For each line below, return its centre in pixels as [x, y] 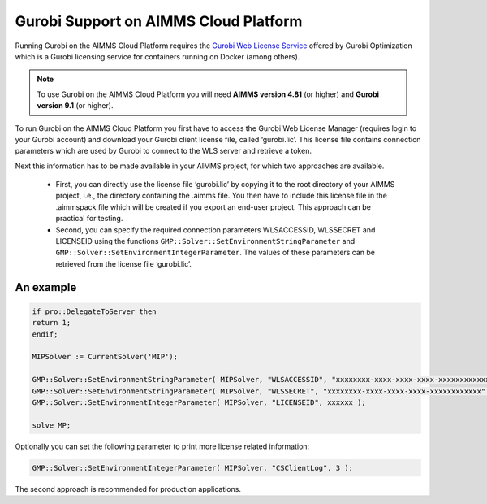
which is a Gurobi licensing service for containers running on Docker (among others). [157, 56]
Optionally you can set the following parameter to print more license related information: [162, 446]
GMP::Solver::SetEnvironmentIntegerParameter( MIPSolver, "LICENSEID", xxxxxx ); [199, 402]
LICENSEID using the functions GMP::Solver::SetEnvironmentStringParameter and [205, 241]
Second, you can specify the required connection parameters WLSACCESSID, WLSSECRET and [215, 230]
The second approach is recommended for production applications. [128, 489]
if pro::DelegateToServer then [95, 311]
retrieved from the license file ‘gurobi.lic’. [124, 263]
